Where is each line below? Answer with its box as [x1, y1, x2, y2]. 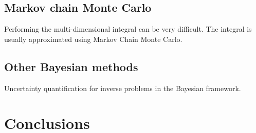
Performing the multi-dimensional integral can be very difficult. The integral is [4, 24, 252, 34]
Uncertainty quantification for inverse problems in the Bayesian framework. [4, 82, 241, 93]
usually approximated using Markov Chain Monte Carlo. [4, 33, 182, 44]
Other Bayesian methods [4, 58, 138, 74]
